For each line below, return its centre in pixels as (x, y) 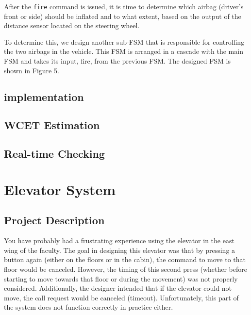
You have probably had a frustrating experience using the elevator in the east (119, 240)
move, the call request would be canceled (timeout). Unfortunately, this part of (121, 297)
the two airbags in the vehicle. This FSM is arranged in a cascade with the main (124, 51)
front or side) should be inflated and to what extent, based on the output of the (123, 16)
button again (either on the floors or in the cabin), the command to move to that (125, 259)
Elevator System (60, 189)
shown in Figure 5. (32, 70)
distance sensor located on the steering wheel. (72, 25)
